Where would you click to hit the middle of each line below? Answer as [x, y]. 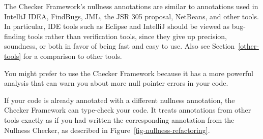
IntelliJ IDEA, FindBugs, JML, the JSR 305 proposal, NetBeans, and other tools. [131, 16]
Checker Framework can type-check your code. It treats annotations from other [128, 110]
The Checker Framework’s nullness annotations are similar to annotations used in [131, 6]
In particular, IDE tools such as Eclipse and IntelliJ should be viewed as [117, 26]
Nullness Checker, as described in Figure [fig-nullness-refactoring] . [107, 130]
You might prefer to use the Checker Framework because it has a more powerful [129, 73]
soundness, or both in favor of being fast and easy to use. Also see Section [120, 46]
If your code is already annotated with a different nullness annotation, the [120, 100]
